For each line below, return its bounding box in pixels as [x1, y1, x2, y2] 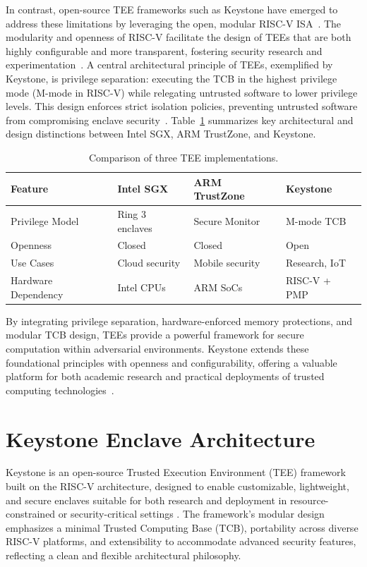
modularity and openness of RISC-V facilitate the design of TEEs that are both [6, 30, 351, 44]
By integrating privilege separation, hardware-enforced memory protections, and [6, 313, 353, 328]
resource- [289, 492, 329, 507]
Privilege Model [11, 213, 79, 228]
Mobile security [193, 255, 260, 270]
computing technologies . [6, 382, 114, 397]
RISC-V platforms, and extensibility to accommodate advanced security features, [6, 534, 356, 549]
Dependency [11, 286, 64, 301]
